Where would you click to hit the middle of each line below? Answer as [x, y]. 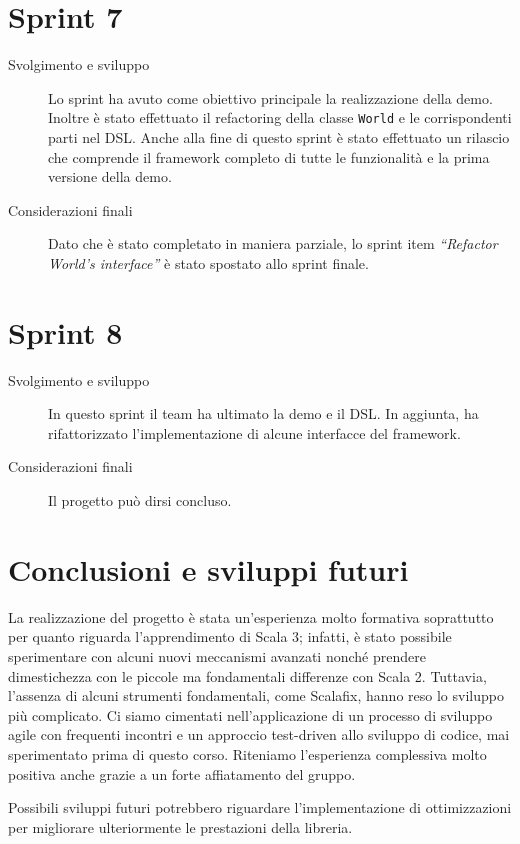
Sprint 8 [65, 331]
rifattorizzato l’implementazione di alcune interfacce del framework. [254, 432]
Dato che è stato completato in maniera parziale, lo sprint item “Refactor [273, 243]
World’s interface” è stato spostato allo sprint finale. [208, 262]
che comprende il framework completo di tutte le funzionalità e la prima [269, 156]
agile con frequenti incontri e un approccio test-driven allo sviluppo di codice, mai [259, 734]
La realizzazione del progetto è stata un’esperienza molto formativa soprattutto [251, 616]
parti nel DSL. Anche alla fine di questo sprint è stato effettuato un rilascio [279, 136]
